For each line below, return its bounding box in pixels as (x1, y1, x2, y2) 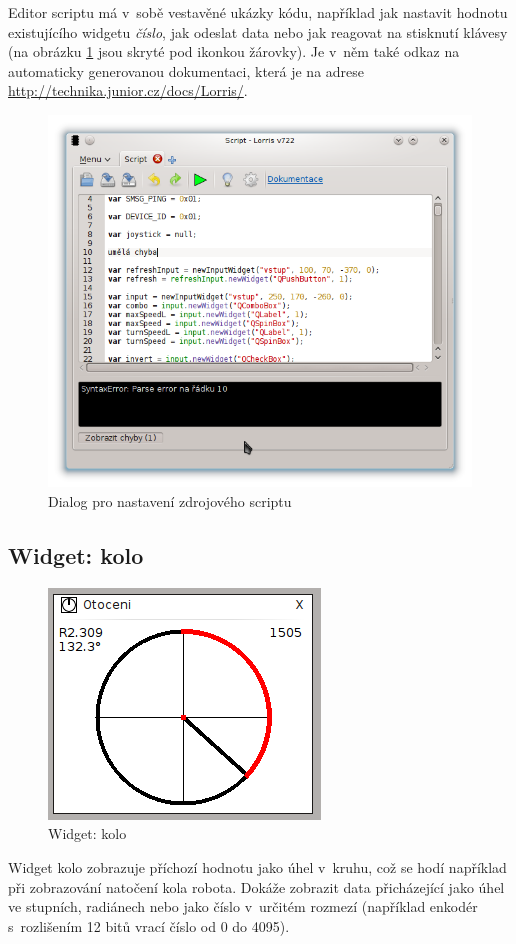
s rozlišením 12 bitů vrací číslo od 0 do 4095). (8, 915, 290, 936)
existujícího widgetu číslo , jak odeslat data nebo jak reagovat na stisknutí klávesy (8, 21, 508, 42)
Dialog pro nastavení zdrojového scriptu (48, 490, 292, 511)
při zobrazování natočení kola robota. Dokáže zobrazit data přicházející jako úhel (8, 876, 505, 897)
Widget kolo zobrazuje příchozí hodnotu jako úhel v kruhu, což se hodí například (8, 856, 507, 877)
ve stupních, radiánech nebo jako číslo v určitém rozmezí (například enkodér (8, 896, 478, 917)
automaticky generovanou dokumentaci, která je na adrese (8, 60, 365, 81)
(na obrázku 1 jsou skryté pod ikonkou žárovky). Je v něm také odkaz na (8, 41, 460, 62)
